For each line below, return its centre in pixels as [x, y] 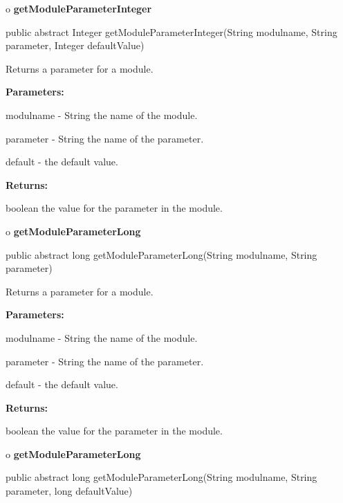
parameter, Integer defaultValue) [75, 45]
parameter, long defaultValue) [69, 491]
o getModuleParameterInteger [79, 8]
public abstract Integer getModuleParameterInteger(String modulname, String [171, 31]
